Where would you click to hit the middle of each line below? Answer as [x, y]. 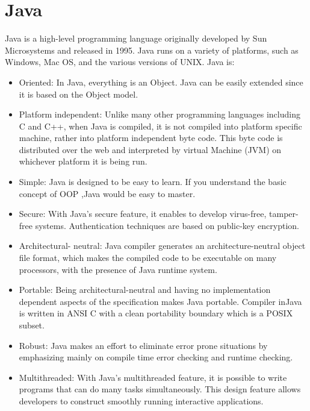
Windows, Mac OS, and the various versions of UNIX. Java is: [120, 62]
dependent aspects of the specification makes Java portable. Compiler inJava [160, 301]
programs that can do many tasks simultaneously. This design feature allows [160, 389]
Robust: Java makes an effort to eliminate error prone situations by [143, 345]
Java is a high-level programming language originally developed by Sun [136, 38]
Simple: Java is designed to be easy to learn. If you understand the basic [153, 182]
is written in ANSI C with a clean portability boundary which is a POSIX [156, 313]
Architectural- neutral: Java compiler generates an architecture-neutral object [162, 246]
